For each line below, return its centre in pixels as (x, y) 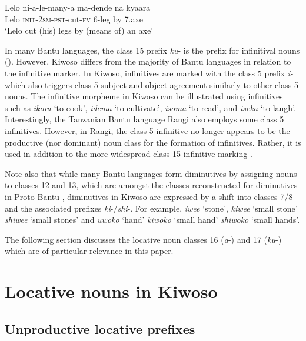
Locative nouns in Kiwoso (111, 291)
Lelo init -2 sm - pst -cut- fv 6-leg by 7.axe (74, 19)
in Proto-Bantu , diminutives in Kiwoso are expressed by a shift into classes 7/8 (149, 196)
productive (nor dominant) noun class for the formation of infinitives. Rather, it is (153, 142)
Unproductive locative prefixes (100, 328)
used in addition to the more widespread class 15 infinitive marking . (129, 154)
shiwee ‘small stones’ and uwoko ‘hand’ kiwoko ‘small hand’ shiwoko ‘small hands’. (152, 220)
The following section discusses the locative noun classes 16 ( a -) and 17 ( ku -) (143, 239)
